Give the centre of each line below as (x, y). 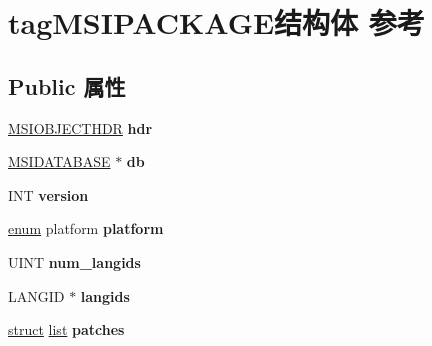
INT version (48, 194)
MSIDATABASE (59, 161)
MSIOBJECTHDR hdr (80, 127)
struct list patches (66, 329)
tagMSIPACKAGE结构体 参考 (216, 22)
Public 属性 (67, 85)
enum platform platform (86, 228)
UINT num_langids (74, 261)
